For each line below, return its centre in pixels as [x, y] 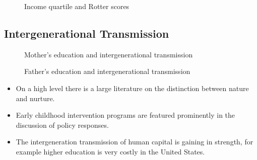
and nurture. [35, 98]
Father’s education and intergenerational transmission [107, 71]
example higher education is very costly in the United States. [110, 151]
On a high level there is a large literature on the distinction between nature [132, 88]
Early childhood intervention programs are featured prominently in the [125, 115]
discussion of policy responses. [62, 125]
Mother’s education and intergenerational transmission [109, 54]
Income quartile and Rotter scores [77, 6]
